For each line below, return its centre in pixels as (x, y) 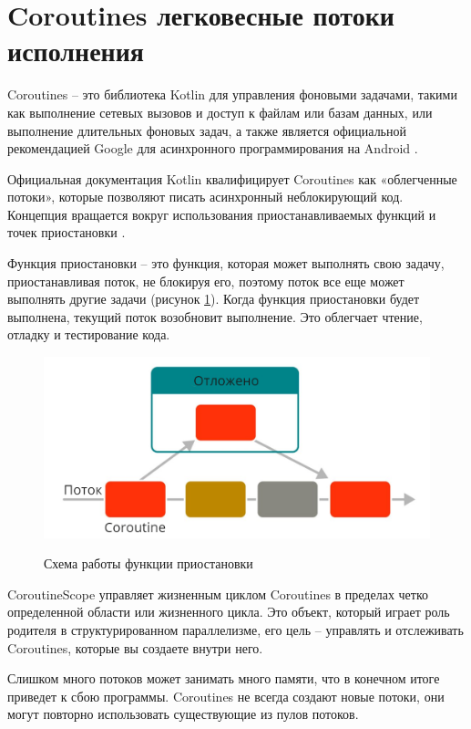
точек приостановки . (67, 232)
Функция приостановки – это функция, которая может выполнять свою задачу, (226, 263)
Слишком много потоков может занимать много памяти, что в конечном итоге (224, 678)
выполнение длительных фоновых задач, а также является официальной (207, 130)
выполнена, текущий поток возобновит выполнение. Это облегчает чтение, (215, 316)
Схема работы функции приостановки (148, 563)
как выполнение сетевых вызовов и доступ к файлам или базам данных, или (220, 112)
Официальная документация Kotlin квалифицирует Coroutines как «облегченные (232, 178)
